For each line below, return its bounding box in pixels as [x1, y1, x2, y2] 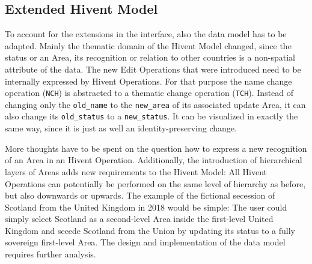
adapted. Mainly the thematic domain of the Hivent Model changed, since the [5, 39, 292, 52]
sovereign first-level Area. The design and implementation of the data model [5, 236, 286, 248]
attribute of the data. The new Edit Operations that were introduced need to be [5, 62, 301, 75]
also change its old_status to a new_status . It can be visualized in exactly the [5, 110, 298, 122]
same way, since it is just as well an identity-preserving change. [5, 122, 237, 134]
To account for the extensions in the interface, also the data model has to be [5, 28, 287, 40]
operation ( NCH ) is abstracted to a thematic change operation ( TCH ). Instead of [5, 86, 294, 99]
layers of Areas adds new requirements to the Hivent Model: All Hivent [5, 165, 267, 178]
